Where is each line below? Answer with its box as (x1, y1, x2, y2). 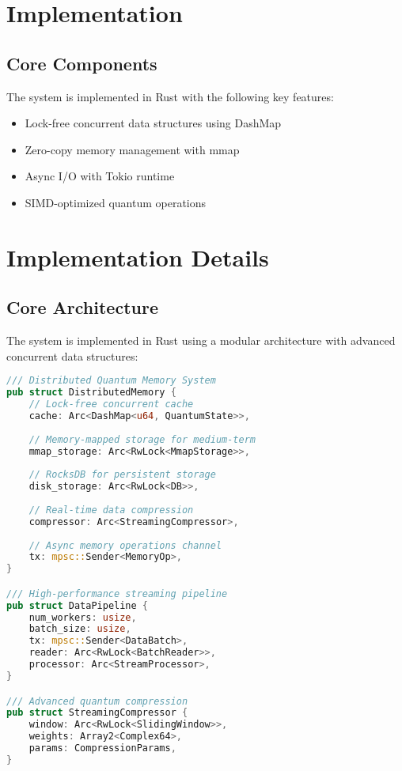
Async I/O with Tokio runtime (25, 168, 175, 184)
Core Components (6, 51, 157, 75)
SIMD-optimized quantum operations (25, 194, 207, 210)
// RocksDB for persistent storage (28, 469, 216, 481)
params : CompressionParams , (28, 743, 176, 754)
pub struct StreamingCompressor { (6, 707, 188, 719)
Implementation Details (6, 240, 269, 273)
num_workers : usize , (28, 611, 137, 623)
